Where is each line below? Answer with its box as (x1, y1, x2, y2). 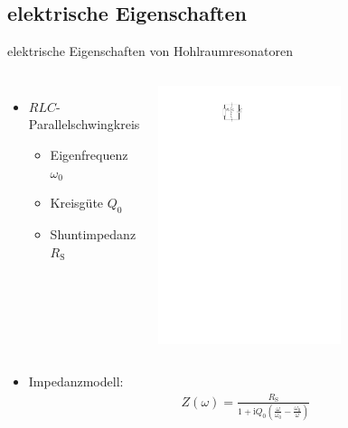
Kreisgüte (50, 193, 104, 212)
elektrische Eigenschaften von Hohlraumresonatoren (7, 42, 293, 60)
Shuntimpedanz (50, 224, 136, 243)
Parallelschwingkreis (28, 115, 140, 134)
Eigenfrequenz (50, 144, 128, 163)
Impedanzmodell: (28, 372, 124, 391)
